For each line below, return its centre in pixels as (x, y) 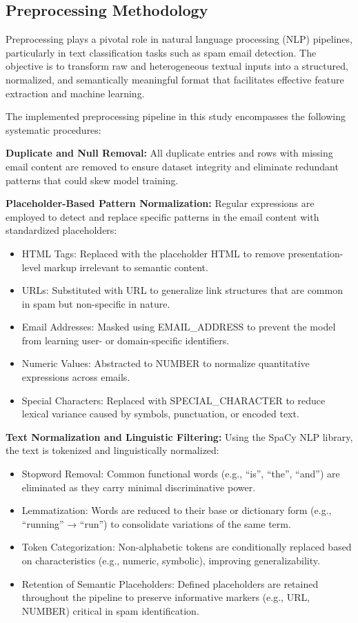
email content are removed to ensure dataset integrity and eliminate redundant (172, 166)
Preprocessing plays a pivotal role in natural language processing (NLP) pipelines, (179, 39)
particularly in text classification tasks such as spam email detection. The (161, 52)
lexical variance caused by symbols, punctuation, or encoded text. (160, 414)
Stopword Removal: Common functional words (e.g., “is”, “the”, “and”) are (181, 474)
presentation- (316, 253)
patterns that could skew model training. (92, 180)
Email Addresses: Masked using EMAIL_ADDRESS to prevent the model (179, 327)
